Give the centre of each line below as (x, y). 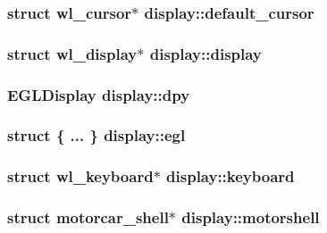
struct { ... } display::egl (96, 135)
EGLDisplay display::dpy (99, 94)
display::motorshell (251, 217)
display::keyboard (231, 176)
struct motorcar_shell (88, 217)
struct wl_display (72, 53)
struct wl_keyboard (80, 176)
